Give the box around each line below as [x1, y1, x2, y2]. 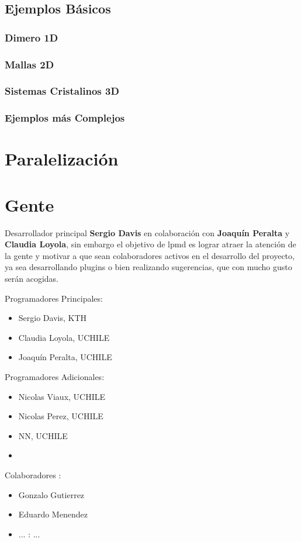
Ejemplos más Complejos [5, 111, 125, 125]
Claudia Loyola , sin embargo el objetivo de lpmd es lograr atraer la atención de [5, 238, 296, 250]
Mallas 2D [5, 57, 54, 71]
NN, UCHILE [18, 429, 68, 441]
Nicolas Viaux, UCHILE [18, 390, 106, 402]
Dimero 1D [5, 30, 58, 44]
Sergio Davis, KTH [18, 312, 87, 324]
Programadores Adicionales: [5, 371, 105, 382]
